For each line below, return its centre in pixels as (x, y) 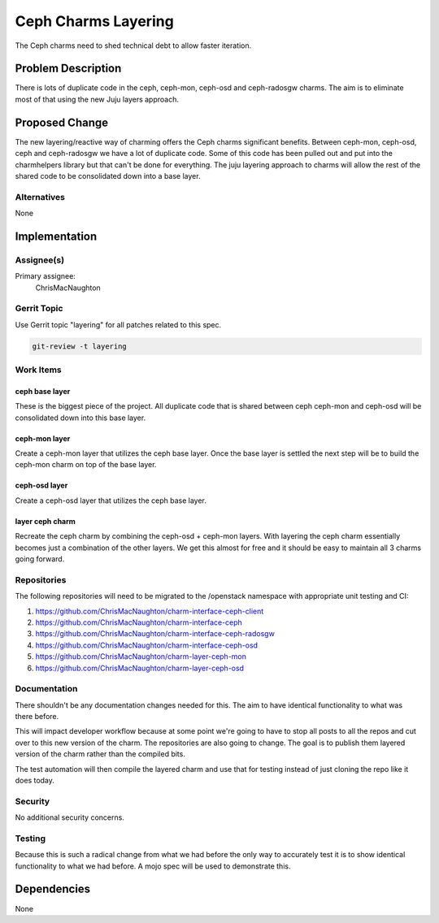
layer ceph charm (46, 521)
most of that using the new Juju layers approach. (97, 99)
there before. (37, 717)
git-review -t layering (80, 346)
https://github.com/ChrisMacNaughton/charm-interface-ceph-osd (147, 645)
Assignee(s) (40, 260)
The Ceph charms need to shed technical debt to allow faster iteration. (133, 45)
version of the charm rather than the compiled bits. (100, 754)
